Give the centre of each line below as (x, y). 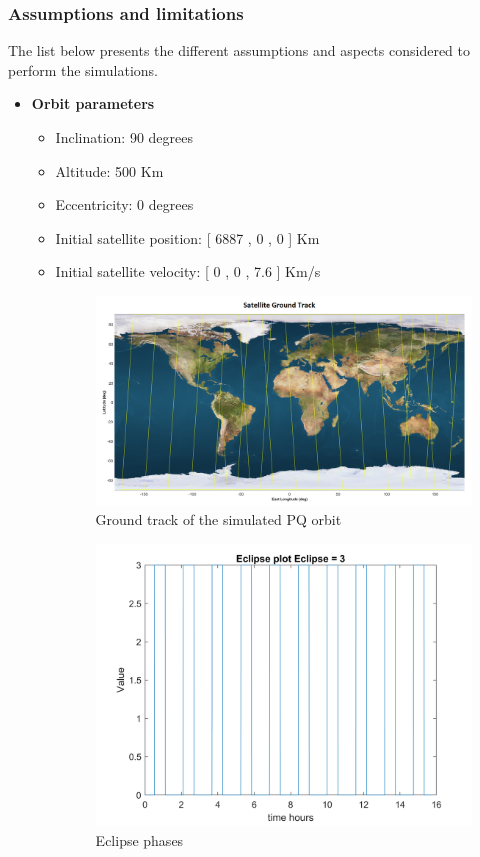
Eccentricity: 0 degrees (124, 204)
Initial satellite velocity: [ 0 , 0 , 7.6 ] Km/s (188, 271)
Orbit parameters (93, 103)
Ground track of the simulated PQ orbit (218, 519)
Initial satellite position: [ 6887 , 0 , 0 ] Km (187, 237)
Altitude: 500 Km (109, 170)
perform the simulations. (83, 69)
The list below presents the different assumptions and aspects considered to (239, 50)
